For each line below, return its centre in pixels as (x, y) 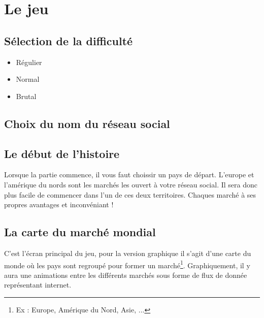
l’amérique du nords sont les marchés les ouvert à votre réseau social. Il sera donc (131, 184)
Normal (28, 79)
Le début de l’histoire (62, 153)
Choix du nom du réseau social (87, 123)
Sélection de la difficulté (69, 40)
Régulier (29, 62)
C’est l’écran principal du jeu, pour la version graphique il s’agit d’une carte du (128, 253)
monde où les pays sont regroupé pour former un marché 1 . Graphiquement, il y (127, 264)
